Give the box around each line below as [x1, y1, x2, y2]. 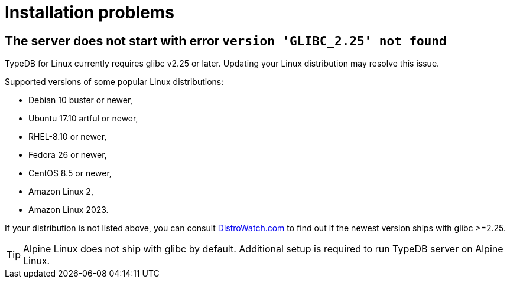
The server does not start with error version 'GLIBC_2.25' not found [5, 33, 447, 48]
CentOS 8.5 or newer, [28, 168, 112, 179]
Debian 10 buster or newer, [28, 95, 133, 106]
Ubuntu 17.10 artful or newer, [28, 113, 138, 124]
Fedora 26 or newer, [28, 150, 107, 160]
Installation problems [5, 2, 174, 22]
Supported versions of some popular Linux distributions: [5, 77, 224, 87]
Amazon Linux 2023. [28, 205, 109, 215]
